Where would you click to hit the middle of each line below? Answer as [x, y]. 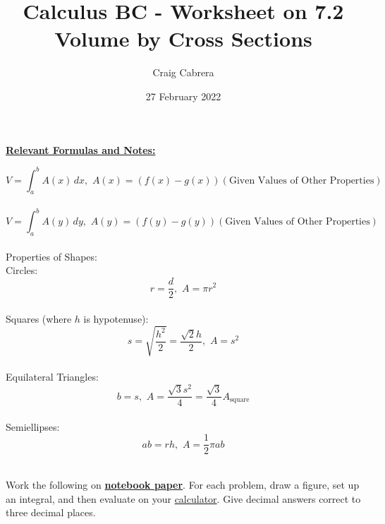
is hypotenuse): [116, 318]
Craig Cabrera [183, 72]
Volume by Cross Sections [183, 38]
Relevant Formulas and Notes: [81, 149]
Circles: [22, 270]
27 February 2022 [183, 96]
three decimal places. [51, 512]
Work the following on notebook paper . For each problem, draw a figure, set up [183, 485]
